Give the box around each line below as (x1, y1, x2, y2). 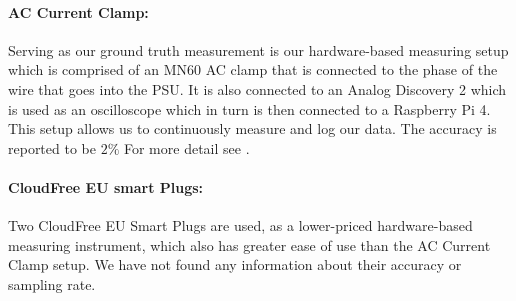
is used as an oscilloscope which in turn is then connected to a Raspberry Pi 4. (8, 98, 491, 119)
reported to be (8, 137, 96, 158)
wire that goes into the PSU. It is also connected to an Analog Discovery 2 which (8, 78, 507, 99)
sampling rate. (8, 273, 96, 294)
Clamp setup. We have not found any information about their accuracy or (8, 254, 462, 275)
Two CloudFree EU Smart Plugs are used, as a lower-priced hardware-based (8, 215, 473, 236)
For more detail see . (123, 137, 250, 158)
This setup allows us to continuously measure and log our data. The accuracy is (8, 118, 497, 139)
